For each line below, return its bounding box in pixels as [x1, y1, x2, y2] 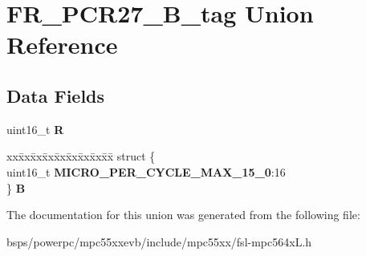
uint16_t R [6, 120, 64, 137]
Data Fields [6, 83, 105, 108]
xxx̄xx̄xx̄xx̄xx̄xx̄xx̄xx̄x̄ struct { [6, 148, 156, 165]
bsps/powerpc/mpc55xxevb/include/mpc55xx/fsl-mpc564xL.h [6, 233, 312, 250]
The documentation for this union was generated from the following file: [6, 206, 360, 223]
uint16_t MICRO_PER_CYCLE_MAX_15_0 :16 [6, 163, 286, 180]
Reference [6, 28, 118, 61]
